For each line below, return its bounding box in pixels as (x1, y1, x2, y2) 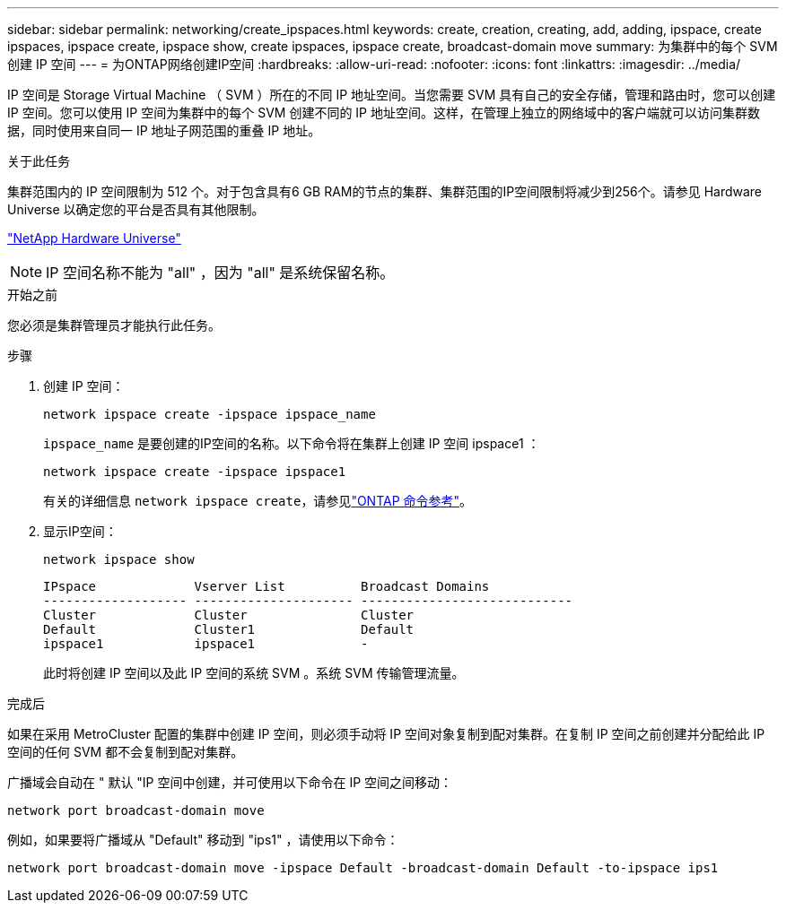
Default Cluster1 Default (43, 622, 415, 637)
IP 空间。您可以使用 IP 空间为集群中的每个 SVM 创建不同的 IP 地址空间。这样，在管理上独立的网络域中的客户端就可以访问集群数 (7, 105, 760, 120)
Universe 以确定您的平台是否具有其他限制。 (7, 202, 265, 217)
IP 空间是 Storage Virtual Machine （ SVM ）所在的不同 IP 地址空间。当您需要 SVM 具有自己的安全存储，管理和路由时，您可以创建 (7, 87, 776, 102)
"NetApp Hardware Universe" (7, 230, 181, 246)
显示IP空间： (43, 524, 118, 539)
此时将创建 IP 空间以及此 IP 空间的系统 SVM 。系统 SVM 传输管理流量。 (43, 665, 465, 680)
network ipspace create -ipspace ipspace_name (43, 407, 376, 421)
